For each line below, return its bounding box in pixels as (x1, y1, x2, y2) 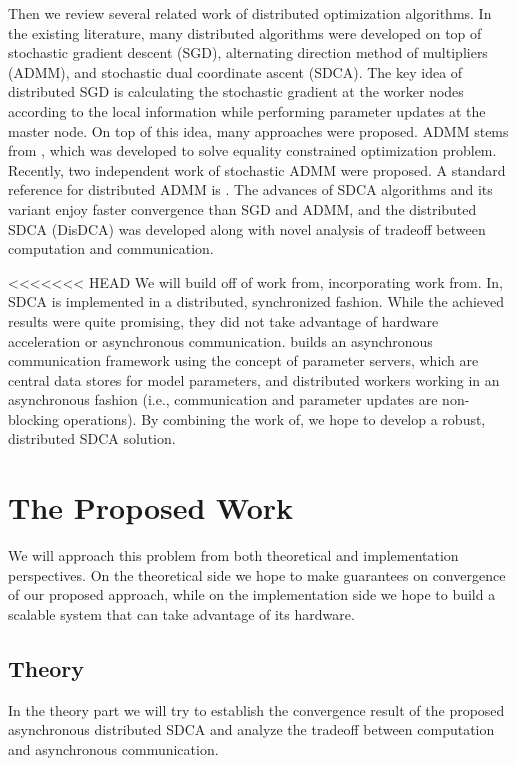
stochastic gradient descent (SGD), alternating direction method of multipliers (8, 42, 488, 63)
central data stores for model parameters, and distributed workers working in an (8, 369, 500, 390)
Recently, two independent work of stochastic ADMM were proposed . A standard (8, 159, 506, 180)
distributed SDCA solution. (8, 428, 176, 449)
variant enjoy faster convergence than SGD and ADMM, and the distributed (8, 198, 477, 219)
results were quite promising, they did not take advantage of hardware (8, 310, 439, 331)
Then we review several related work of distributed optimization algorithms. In (8, 3, 492, 23)
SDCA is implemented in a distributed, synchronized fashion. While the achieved (8, 291, 505, 312)
